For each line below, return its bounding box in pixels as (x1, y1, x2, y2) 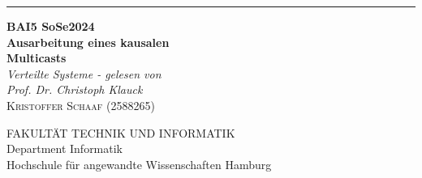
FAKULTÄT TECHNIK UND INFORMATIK (6, 124, 235, 141)
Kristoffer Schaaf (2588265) (6, 96, 155, 113)
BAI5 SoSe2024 (6, 18, 95, 34)
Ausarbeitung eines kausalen (6, 33, 170, 50)
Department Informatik (6, 140, 123, 157)
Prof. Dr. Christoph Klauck (6, 81, 143, 98)
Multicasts (6, 49, 67, 66)
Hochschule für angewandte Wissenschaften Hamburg (6, 155, 272, 172)
